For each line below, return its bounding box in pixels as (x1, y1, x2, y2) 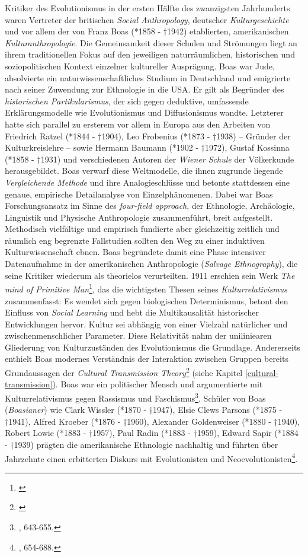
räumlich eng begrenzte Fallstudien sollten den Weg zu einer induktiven (5, 234, 265, 246)
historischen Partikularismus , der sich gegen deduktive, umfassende (5, 94, 249, 107)
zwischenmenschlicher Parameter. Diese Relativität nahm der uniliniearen (5, 329, 272, 342)
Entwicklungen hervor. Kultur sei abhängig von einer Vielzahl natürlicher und (5, 317, 288, 330)
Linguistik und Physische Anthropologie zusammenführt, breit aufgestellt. (5, 211, 273, 223)
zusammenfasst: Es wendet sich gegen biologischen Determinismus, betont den (5, 294, 288, 307)
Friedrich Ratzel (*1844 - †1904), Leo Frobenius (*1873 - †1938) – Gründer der (5, 129, 291, 142)
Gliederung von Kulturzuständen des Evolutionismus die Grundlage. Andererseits (5, 340, 300, 353)
